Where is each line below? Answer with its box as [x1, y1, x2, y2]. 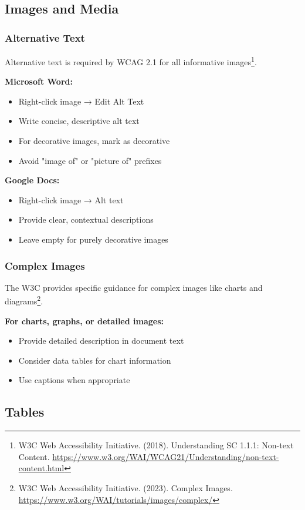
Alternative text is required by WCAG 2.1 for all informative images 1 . [5, 54, 257, 68]
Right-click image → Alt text [18, 193, 124, 206]
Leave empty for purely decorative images [18, 233, 168, 245]
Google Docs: [5, 174, 60, 186]
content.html [18, 462, 65, 474]
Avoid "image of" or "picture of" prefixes [18, 154, 162, 166]
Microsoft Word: [5, 75, 73, 88]
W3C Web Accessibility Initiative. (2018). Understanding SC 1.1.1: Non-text [18, 439, 294, 451]
